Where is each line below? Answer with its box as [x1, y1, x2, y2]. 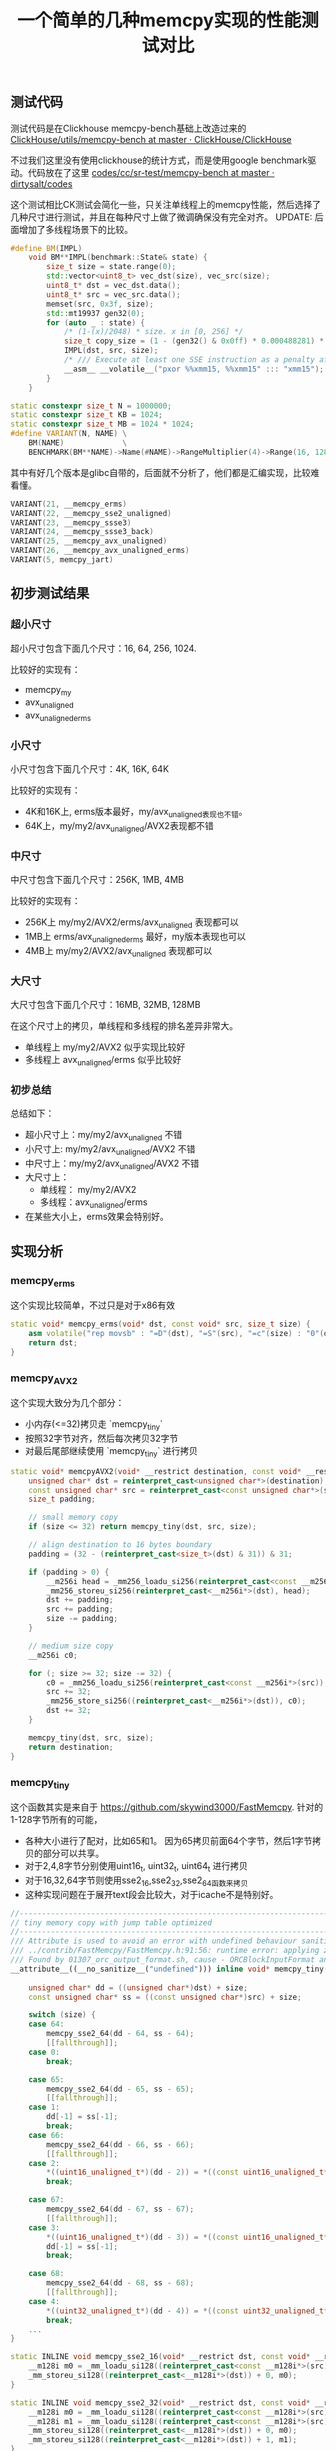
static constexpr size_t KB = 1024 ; [10, 410, 163, 420]
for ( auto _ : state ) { [46, 317, 145, 328]
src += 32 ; [46, 1687, 92, 1697]
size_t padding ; [28, 1494, 97, 1505]
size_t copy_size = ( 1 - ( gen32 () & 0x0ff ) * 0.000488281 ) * [63, 336, 325, 346]
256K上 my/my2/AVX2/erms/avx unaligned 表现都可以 [24, 916, 239, 931]
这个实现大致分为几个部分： [10, 1397, 125, 1409]
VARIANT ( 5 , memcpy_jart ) [10, 555, 114, 565]
